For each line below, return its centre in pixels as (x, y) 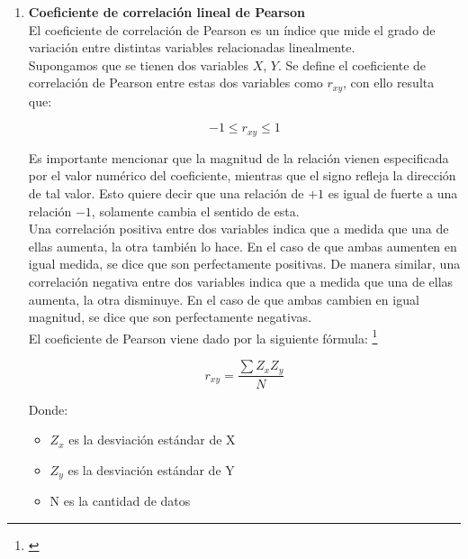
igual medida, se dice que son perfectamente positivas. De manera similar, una (244, 264)
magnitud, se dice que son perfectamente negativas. (170, 317)
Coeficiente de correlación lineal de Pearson (166, 12)
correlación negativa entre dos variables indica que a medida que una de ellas (241, 282)
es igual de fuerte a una (393, 193)
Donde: (48, 409)
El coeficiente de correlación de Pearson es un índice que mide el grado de (232, 29)
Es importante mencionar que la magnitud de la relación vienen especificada (238, 157)
